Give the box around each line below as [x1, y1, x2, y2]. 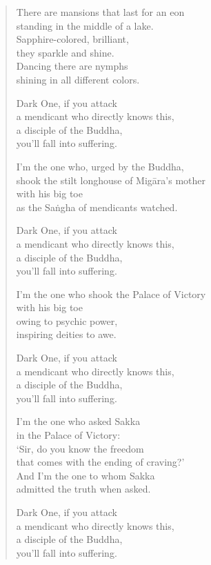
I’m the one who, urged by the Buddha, [16, 159, 184, 173]
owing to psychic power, [16, 313, 118, 328]
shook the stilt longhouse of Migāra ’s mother [16, 172, 205, 187]
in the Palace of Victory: [16, 428, 121, 442]
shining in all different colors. [16, 72, 140, 86]
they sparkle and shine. [16, 45, 114, 59]
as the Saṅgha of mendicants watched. [16, 199, 178, 214]
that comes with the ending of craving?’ [16, 455, 185, 469]
